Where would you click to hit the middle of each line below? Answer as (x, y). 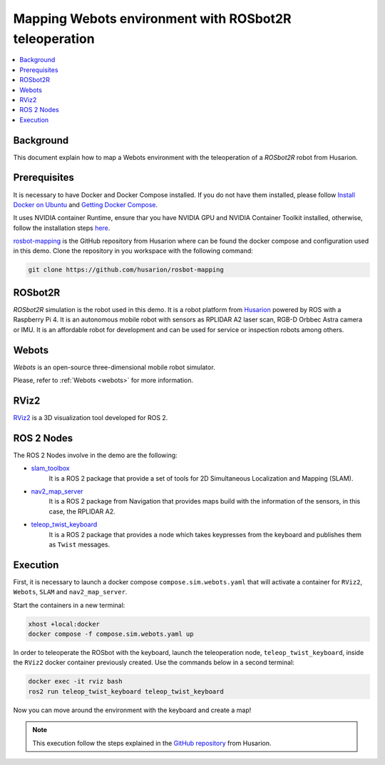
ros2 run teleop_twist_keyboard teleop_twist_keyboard (126, 691)
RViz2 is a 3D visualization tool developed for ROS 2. (91, 417)
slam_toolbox (51, 469)
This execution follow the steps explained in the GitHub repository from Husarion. (152, 743)
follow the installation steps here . (62, 228)
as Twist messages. (79, 544)
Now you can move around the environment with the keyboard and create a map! (132, 710)
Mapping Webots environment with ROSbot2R (152, 19)
